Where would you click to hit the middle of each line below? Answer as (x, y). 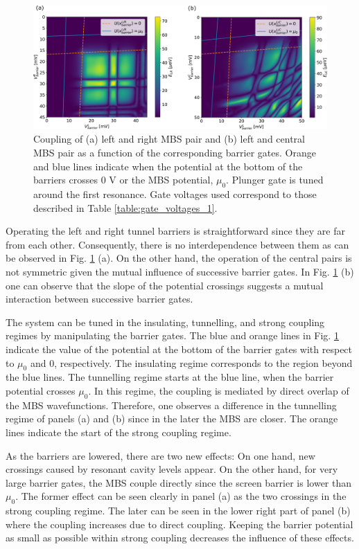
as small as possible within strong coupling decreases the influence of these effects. (180, 538)
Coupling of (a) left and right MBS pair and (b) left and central (169, 139)
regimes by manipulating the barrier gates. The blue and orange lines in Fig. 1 (172, 335)
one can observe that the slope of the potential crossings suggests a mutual (165, 285)
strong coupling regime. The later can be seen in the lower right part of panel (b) (178, 511)
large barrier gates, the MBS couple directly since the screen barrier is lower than (179, 482)
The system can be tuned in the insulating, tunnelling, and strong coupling (165, 322)
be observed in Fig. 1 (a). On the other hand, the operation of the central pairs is (179, 258)
